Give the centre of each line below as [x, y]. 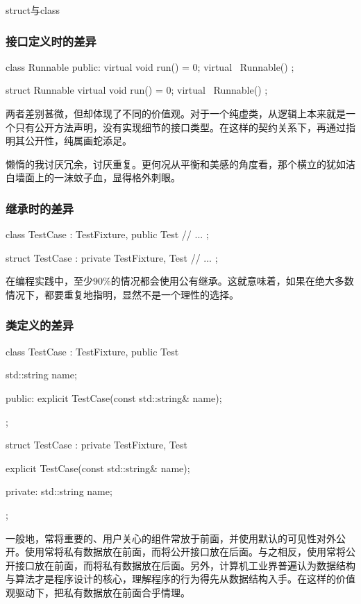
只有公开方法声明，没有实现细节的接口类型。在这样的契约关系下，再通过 [180, 127]
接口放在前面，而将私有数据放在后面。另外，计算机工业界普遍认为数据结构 [185, 565]
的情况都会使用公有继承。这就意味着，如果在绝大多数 [232, 281]
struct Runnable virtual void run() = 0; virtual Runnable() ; [137, 90]
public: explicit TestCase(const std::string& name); [114, 397]
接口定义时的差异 [51, 41]
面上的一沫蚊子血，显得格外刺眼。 [102, 177]
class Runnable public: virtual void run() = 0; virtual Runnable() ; [150, 66]
